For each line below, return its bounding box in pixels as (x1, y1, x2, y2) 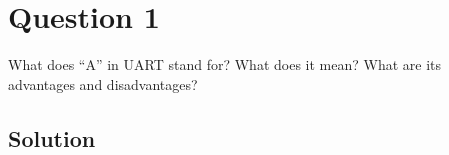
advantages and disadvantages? (8, 73, 198, 94)
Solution (8, 122, 96, 153)
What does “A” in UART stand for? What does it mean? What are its (8, 54, 442, 75)
